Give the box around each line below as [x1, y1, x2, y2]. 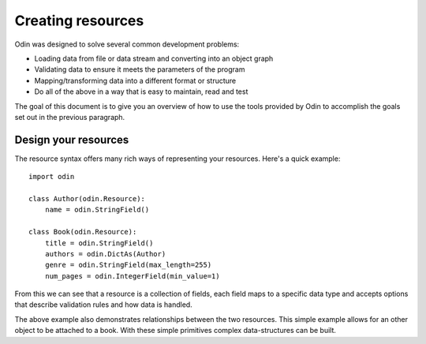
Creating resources [14, 12, 144, 29]
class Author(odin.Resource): [28, 194, 146, 203]
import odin [28, 172, 75, 181]
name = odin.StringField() [44, 205, 150, 215]
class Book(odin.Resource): [28, 227, 137, 237]
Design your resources [14, 133, 129, 146]
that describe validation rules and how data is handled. [14, 300, 192, 309]
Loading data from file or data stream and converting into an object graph [34, 54, 274, 63]
